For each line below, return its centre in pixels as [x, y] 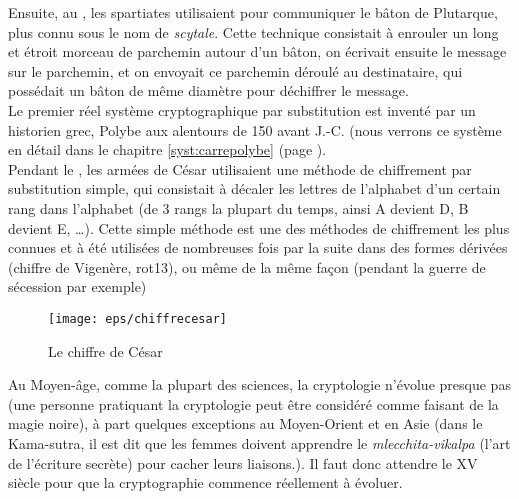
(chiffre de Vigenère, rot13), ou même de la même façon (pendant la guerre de [247, 266]
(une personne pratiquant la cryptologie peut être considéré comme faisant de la [253, 403]
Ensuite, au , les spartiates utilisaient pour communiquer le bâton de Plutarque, [253, 12]
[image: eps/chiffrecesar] [137, 318]
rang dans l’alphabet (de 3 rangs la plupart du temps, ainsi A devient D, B [238, 207]
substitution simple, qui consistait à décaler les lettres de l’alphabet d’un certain [254, 188]
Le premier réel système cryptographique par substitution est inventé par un [242, 109]
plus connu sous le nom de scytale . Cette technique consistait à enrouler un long [253, 31]
